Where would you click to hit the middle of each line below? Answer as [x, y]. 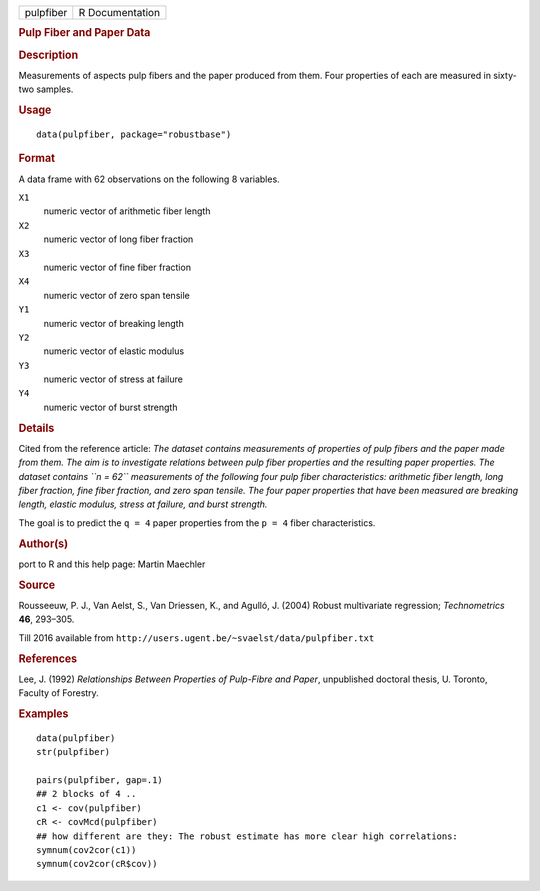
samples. [55, 89]
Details [36, 428]
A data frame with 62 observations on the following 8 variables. [149, 179]
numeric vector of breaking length [113, 323]
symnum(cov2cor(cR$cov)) [97, 864]
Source [37, 585]
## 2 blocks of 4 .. [86, 794]
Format [36, 158]
